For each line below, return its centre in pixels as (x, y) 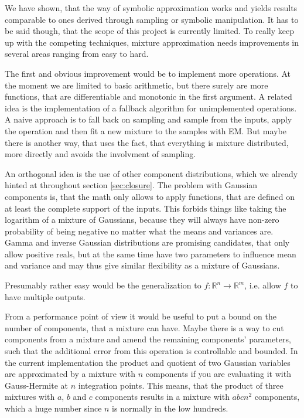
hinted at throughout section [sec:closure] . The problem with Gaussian (131, 185)
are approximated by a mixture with (70, 374)
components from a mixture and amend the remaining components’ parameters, (148, 339)
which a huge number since (53, 408)
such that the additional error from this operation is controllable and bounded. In (151, 351)
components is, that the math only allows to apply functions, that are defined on (150, 196)
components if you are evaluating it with (218, 374)
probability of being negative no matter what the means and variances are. (139, 231)
